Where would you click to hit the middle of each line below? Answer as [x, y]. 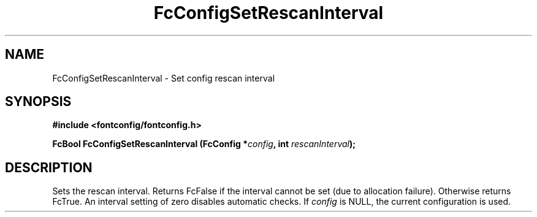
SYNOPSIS [38, 102]
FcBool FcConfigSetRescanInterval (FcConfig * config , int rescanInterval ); [204, 144]
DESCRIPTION [49, 167]
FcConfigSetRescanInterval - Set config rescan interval [164, 78]
